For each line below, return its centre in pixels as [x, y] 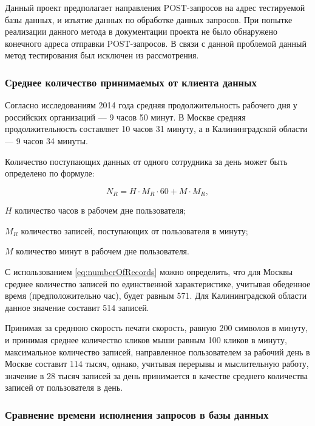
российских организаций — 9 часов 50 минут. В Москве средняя [125, 117]
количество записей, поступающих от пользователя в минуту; [134, 230]
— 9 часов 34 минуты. [46, 140]
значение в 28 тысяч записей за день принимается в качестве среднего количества [156, 375]
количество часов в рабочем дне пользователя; [100, 210]
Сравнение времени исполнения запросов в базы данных [137, 414]
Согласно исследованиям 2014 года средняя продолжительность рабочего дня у [151, 105]
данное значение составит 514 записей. [77, 307]
